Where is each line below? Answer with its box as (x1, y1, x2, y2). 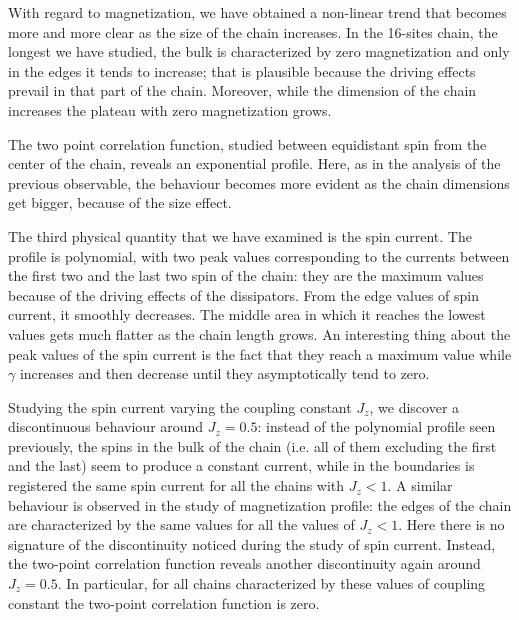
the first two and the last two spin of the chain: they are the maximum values (8, 265, 484, 286)
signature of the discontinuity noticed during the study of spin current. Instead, (8, 533, 496, 554)
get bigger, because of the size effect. (8, 192, 232, 213)
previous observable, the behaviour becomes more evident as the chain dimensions (8, 172, 510, 193)
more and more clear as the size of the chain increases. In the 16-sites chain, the (8, 21, 498, 42)
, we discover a (369, 396, 460, 417)
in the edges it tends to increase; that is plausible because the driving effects (8, 60, 476, 81)
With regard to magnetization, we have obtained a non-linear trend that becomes (8, 2, 507, 22)
